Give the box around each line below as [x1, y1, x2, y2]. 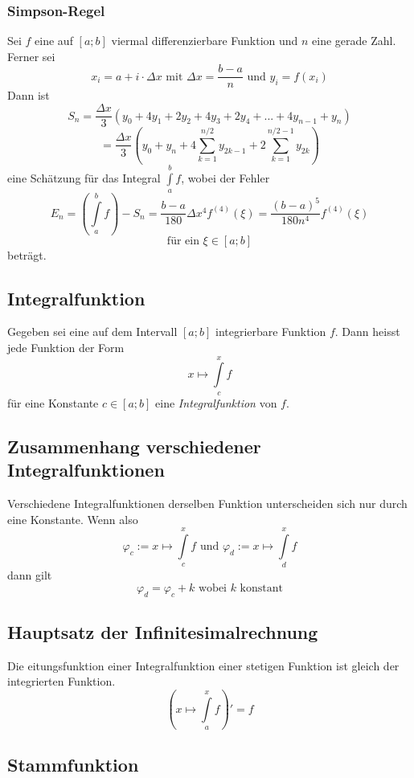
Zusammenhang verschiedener [7, 433, 261, 458]
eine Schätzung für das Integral [7, 169, 161, 186]
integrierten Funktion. [7, 673, 116, 690]
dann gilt [7, 567, 52, 583]
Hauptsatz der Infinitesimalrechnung [7, 620, 318, 645]
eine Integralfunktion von [155, 394, 277, 411]
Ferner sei [7, 47, 55, 64]
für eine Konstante [7, 394, 99, 411]
